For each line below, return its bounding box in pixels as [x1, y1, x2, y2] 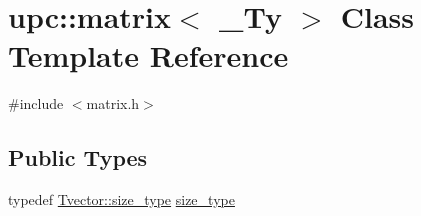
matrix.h [86, 93, 140, 114]
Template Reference [8, 35, 289, 76]
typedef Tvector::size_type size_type [8, 189, 235, 210]
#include [8, 93, 64, 114]
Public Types [8, 142, 148, 173]
